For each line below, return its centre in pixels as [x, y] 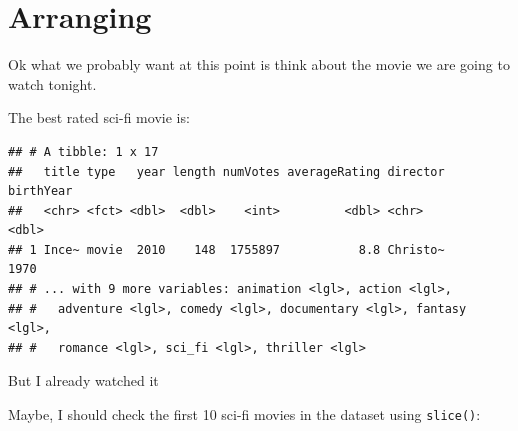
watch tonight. [52, 83]
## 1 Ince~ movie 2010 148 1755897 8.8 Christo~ [226, 249]
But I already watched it [83, 380]
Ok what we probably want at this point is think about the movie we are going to [259, 64]
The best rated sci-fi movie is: [99, 117]
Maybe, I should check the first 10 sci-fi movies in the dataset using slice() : [244, 414]
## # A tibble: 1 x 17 [83, 151]
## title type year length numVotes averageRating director [226, 171]
